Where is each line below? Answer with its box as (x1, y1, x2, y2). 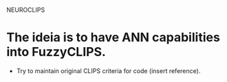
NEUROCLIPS (6, 6, 45, 14)
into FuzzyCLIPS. (6, 44, 106, 60)
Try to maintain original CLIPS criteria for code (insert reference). (16, 66, 201, 74)
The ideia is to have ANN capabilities (6, 30, 221, 45)
